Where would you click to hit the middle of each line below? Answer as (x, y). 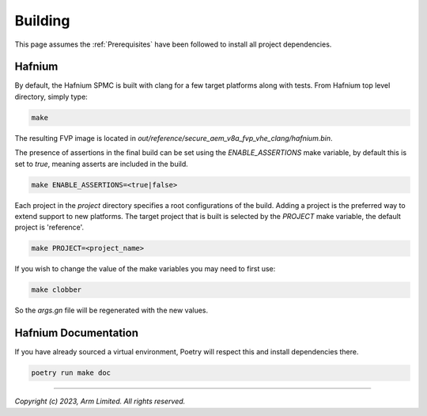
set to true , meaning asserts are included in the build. (102, 164)
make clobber (57, 290)
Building (42, 21)
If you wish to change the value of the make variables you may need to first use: (145, 269)
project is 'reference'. (49, 227)
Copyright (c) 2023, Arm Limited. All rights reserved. (100, 401)
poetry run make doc (71, 373)
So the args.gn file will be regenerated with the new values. (111, 310)
